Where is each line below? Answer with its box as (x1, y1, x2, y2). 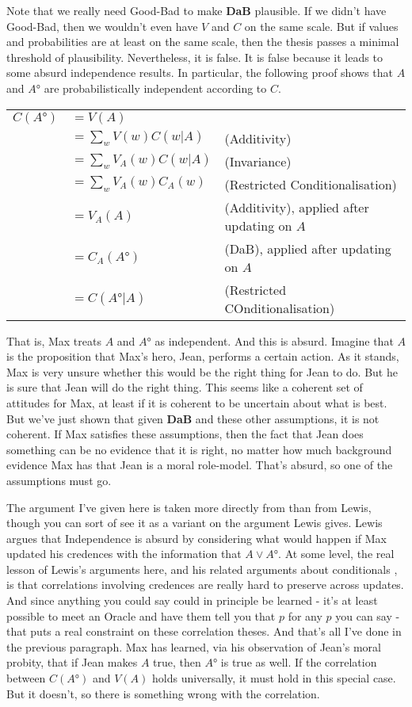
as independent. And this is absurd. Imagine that (154, 332, 394, 349)
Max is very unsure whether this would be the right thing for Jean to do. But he (6, 363, 398, 380)
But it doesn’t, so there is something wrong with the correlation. (6, 685, 320, 701)
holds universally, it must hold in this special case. (151, 670, 396, 686)
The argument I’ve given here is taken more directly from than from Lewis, (6, 499, 372, 515)
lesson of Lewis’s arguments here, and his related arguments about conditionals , (6, 560, 398, 577)
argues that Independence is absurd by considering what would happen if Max (6, 529, 387, 546)
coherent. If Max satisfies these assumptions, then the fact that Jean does (6, 426, 364, 442)
